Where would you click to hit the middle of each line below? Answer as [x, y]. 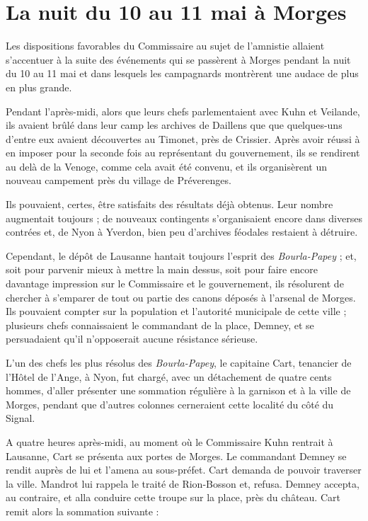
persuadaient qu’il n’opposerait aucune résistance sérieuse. [132, 339]
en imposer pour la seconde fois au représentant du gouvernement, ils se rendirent [183, 153]
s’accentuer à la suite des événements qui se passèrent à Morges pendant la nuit [178, 59]
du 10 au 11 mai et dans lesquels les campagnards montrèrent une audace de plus [182, 73]
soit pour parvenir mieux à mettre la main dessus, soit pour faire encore [162, 269]
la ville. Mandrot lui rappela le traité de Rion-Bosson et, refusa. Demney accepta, [183, 483]
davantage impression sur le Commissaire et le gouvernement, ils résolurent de [175, 284]
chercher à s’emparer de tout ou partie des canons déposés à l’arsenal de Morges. [181, 297]
